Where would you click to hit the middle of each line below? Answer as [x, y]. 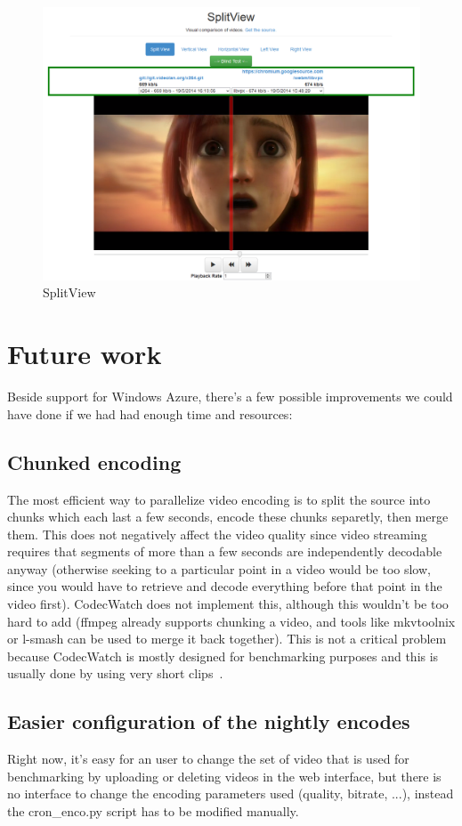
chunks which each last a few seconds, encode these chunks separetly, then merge [228, 517]
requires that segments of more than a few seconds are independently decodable [225, 551]
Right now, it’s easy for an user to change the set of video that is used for [208, 759]
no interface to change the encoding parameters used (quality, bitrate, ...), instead [231, 794]
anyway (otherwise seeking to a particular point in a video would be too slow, [219, 568]
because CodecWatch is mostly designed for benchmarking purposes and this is [223, 656]
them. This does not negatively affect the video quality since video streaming [217, 534]
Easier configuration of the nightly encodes [209, 721]
